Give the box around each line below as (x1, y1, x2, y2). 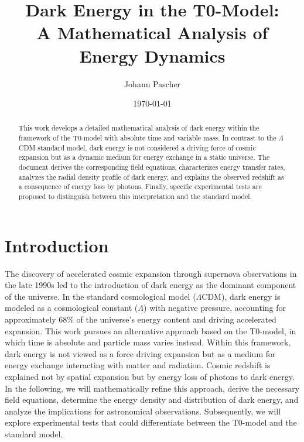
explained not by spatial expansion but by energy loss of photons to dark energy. (5, 371, 295, 383)
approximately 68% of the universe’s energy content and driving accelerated (5, 313, 276, 325)
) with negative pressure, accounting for (144, 301, 286, 314)
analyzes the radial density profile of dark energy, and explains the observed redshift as (18, 172, 284, 181)
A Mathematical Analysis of (36, 20, 268, 44)
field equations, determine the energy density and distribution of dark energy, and (5, 393, 299, 406)
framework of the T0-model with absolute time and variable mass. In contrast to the (18, 133, 276, 143)
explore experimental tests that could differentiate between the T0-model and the (5, 416, 297, 429)
